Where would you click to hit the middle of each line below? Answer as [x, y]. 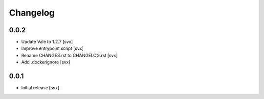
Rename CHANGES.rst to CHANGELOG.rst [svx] [69, 55]
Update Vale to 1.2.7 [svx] [47, 42]
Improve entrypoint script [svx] [53, 48]
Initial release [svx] [40, 88]
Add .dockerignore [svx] [46, 62]
